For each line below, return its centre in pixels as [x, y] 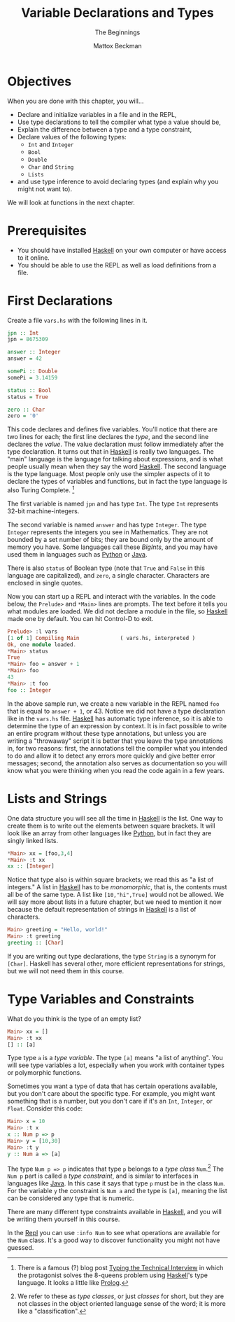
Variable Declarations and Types [117, 13]
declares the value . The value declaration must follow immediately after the [116, 444]
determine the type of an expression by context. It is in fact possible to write [117, 725]
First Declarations [60, 301]
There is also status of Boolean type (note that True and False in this [106, 568]
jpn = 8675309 [28, 340]
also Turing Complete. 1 [41, 489]
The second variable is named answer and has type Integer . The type [107, 524]
